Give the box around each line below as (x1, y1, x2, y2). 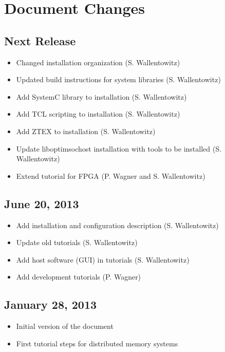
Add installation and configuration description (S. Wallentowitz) (16, 219, 219, 230)
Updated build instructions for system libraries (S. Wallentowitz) (16, 74, 221, 85)
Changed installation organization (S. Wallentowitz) (16, 57, 180, 67)
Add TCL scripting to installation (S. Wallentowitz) (16, 108, 180, 119)
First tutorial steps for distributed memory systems (16, 338, 178, 348)
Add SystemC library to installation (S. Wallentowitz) (16, 91, 187, 102)
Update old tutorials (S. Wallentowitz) (16, 237, 138, 248)
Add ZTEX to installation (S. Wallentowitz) (16, 125, 156, 136)
